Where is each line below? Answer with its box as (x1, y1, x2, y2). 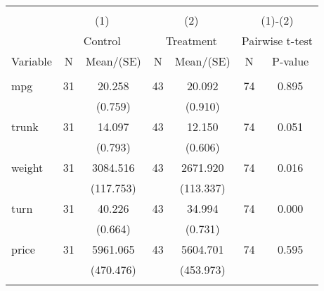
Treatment (165, 32, 217, 49)
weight (11, 159, 44, 175)
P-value (271, 53, 309, 69)
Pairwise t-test (241, 32, 313, 49)
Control (83, 32, 121, 49)
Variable (11, 53, 52, 69)
